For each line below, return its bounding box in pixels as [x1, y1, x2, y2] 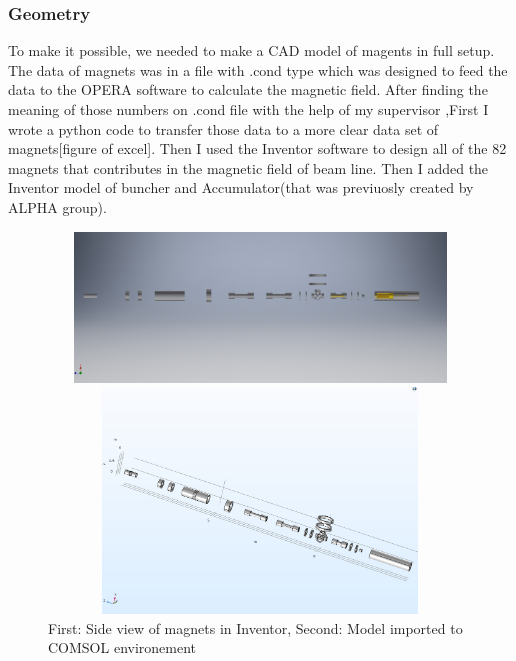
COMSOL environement [48, 637, 197, 658]
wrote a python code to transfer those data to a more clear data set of [8, 118, 439, 139]
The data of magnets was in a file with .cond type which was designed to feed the [8, 59, 508, 80]
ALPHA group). [8, 196, 107, 217]
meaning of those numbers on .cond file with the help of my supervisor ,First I [8, 99, 489, 119]
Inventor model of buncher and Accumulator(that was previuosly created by [8, 177, 474, 198]
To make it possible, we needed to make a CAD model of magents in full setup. [8, 40, 495, 61]
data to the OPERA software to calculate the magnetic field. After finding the [8, 79, 488, 100]
